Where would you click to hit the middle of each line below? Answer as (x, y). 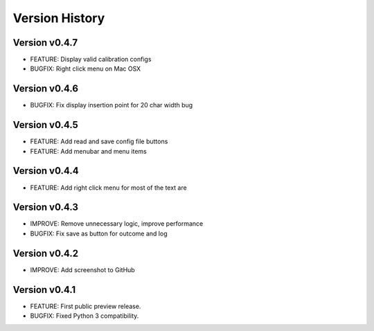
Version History (59, 18)
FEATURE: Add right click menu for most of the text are (108, 188)
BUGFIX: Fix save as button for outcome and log (99, 233)
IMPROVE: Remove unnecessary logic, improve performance (117, 224)
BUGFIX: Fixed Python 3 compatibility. (84, 316)
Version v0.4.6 (46, 89)
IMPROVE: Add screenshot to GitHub (82, 269)
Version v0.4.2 (46, 253)
